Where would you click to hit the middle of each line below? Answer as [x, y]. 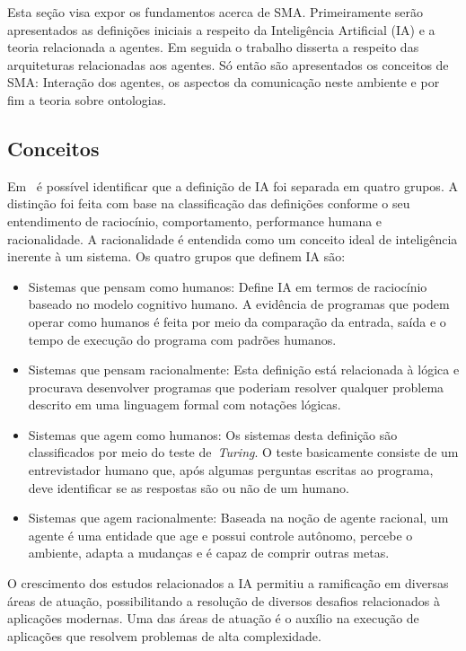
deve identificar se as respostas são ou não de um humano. [189, 487]
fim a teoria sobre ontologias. [87, 99]
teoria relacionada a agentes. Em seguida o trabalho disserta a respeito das [213, 47]
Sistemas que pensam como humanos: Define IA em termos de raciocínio [228, 286]
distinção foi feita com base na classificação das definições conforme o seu [209, 203]
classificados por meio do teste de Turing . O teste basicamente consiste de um [243, 452]
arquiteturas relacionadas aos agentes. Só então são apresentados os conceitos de [228, 64]
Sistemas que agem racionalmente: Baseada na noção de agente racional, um [238, 518]
